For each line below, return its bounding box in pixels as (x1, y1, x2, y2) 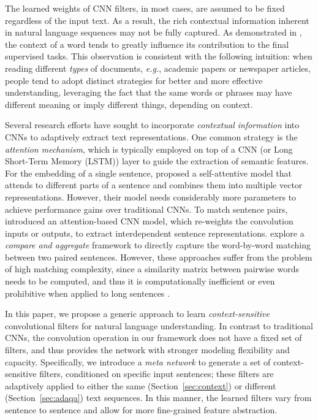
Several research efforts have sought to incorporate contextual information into (5, 118, 300, 131)
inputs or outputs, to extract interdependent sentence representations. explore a (5, 226, 305, 239)
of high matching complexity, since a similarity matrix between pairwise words (5, 262, 299, 275)
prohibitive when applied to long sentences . (5, 286, 170, 299)
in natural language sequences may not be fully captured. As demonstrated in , (5, 26, 302, 39)
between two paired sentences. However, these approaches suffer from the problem (5, 250, 312, 263)
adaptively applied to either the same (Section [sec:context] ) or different (5, 379, 276, 392)
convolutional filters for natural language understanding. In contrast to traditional (5, 319, 314, 332)
